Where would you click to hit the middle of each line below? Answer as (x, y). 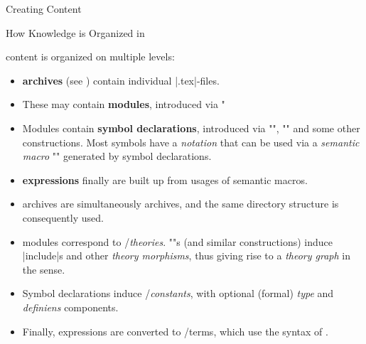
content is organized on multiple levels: (90, 57)
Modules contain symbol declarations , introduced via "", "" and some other (191, 128)
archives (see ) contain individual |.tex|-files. (121, 80)
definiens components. (70, 307)
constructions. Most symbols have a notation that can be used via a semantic (191, 142)
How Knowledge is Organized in (75, 32)
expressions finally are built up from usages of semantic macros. (165, 179)
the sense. (44, 269)
